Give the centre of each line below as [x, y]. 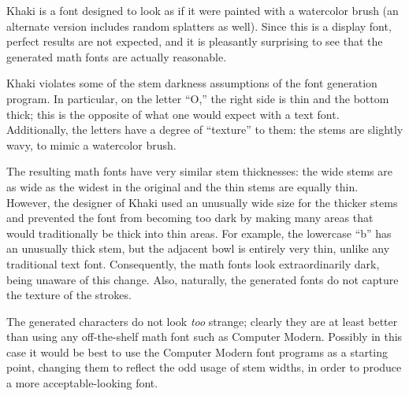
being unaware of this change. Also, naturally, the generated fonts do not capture [203, 279]
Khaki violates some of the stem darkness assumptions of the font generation [192, 83]
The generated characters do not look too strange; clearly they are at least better [202, 321]
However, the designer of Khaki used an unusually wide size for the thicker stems [202, 202]
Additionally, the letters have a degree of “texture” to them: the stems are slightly [205, 130]
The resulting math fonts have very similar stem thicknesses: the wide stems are [199, 171]
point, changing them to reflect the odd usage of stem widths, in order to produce [204, 367]
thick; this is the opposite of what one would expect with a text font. [173, 114]
